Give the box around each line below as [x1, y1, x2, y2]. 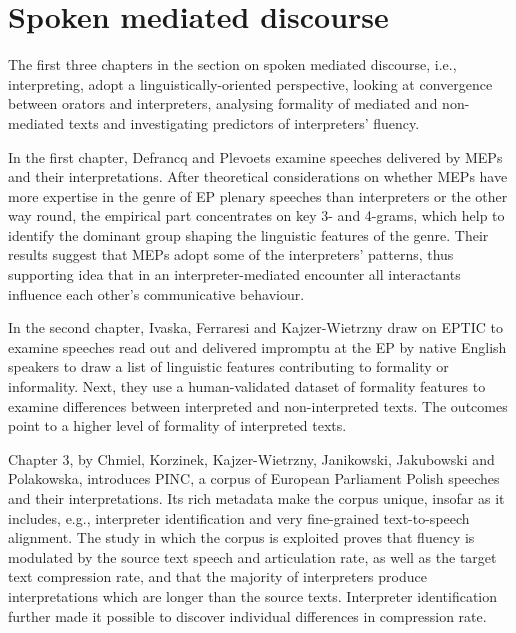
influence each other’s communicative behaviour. [8, 283, 305, 304]
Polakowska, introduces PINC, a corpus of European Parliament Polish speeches [8, 468, 500, 489]
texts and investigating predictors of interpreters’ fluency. [68, 112, 420, 133]
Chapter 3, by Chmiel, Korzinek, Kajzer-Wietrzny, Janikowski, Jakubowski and [8, 448, 495, 469]
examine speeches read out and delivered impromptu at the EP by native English [8, 336, 507, 357]
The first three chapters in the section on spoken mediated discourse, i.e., [8, 54, 457, 75]
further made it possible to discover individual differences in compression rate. [8, 605, 487, 626]
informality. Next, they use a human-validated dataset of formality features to [8, 376, 486, 397]
